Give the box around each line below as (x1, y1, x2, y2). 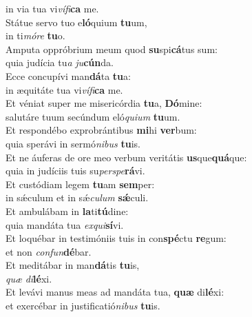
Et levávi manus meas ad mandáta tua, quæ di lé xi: (6, 285, 224, 299)
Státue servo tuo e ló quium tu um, (6, 14, 147, 29)
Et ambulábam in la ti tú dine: (6, 203, 129, 218)
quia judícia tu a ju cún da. (6, 55, 114, 70)
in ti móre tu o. (6, 28, 65, 43)
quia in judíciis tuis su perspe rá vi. (6, 163, 145, 178)
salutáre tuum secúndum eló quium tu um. (6, 109, 180, 123)
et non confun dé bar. (6, 244, 92, 258)
